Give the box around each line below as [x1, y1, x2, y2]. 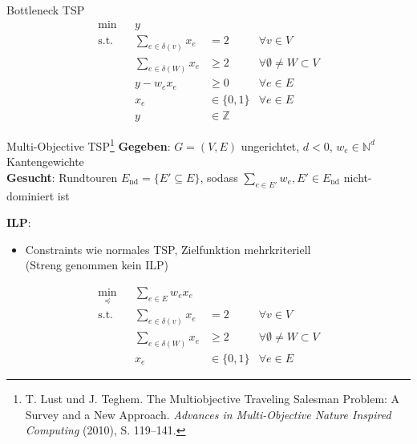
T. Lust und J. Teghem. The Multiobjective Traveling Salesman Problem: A [25, 390, 400, 407]
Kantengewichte [6, 153, 84, 170]
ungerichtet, [241, 137, 300, 154]
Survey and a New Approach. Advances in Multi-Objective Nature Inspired [25, 406, 391, 422]
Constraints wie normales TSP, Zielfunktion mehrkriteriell [25, 240, 311, 257]
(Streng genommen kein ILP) [25, 256, 168, 273]
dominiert [6, 187, 55, 204]
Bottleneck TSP [6, 2, 85, 18]
